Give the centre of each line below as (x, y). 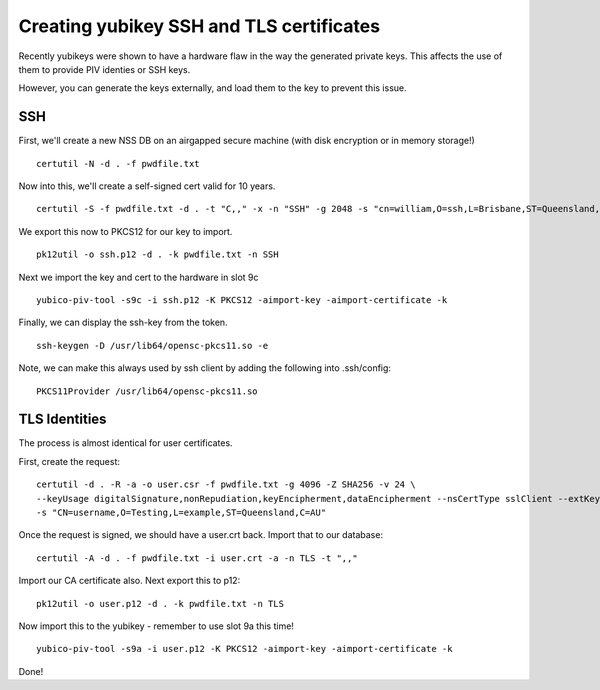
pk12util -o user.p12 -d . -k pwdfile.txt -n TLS (160, 603)
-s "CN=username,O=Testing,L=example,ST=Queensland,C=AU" (181, 512)
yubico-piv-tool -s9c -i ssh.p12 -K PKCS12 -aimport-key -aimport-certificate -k (242, 299)
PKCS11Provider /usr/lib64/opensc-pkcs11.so (147, 391)
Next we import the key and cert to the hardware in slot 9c (138, 277)
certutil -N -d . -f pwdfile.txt (118, 163)
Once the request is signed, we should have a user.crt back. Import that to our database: (201, 535)
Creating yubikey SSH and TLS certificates (199, 26)
